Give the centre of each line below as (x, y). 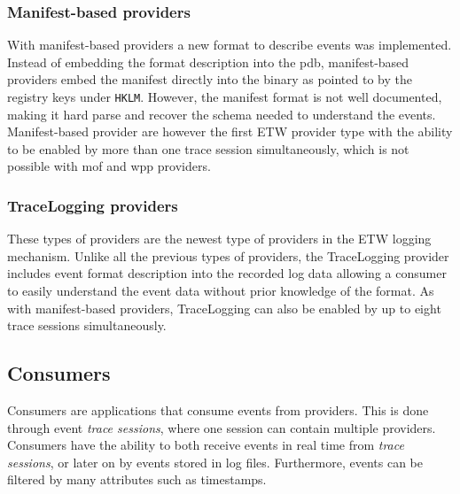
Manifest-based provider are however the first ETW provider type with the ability (230, 131)
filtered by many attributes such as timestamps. (137, 479)
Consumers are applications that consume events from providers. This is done (218, 410)
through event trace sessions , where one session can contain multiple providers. (222, 427)
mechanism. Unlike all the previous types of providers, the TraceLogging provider (228, 255)
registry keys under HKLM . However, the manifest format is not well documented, (225, 96)
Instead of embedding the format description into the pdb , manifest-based (208, 62)
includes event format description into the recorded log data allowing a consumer (227, 273)
